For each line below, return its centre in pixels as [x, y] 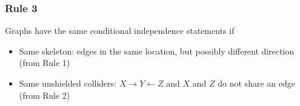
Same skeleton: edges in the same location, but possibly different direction [157, 51]
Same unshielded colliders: [68, 83]
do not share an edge [256, 83]
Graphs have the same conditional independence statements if [120, 31]
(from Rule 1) [45, 63]
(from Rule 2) [45, 95]
